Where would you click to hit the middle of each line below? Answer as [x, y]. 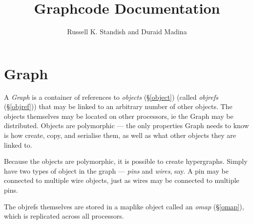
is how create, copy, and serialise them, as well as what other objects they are [120, 135]
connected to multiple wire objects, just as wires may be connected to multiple [122, 180]
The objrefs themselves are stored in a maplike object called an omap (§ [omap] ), [124, 206]
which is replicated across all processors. [64, 216]
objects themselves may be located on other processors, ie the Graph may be [119, 116]
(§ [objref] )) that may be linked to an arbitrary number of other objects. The [118, 106]
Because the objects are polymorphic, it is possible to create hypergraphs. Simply [126, 161]
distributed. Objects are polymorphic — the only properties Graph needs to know [126, 125]
